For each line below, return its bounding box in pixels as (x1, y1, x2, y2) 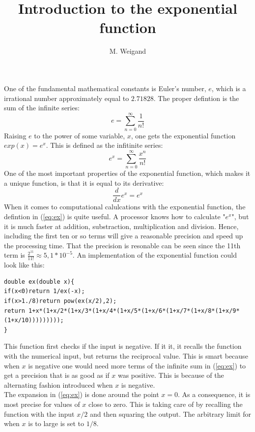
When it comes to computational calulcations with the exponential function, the (4, 201, 246, 212)
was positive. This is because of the (117, 370, 224, 380)
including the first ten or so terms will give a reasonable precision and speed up (4, 231, 243, 241)
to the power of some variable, (34, 130, 125, 140)
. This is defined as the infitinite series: (46, 140, 163, 150)
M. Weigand (109, 46, 146, 56)
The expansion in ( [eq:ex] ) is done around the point (4, 389, 159, 399)
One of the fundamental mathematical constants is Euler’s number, (4, 83, 206, 93)
